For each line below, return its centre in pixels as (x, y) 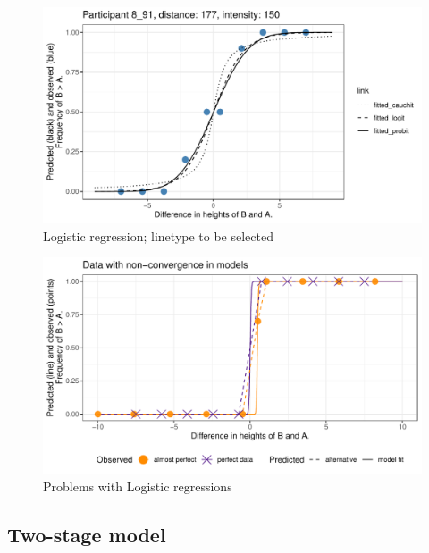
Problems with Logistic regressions (138, 486)
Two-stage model (87, 535)
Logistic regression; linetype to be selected (158, 235)
